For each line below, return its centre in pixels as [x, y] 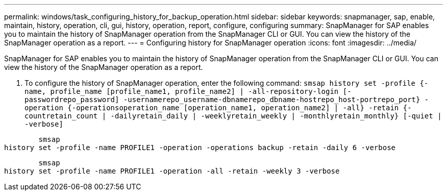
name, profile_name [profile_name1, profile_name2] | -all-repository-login [182, 91]
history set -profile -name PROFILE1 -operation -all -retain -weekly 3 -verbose [172, 171]
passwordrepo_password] [72, 100]
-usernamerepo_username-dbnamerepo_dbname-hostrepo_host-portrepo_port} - [276, 100]
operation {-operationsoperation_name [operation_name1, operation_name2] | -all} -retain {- [218, 108]
